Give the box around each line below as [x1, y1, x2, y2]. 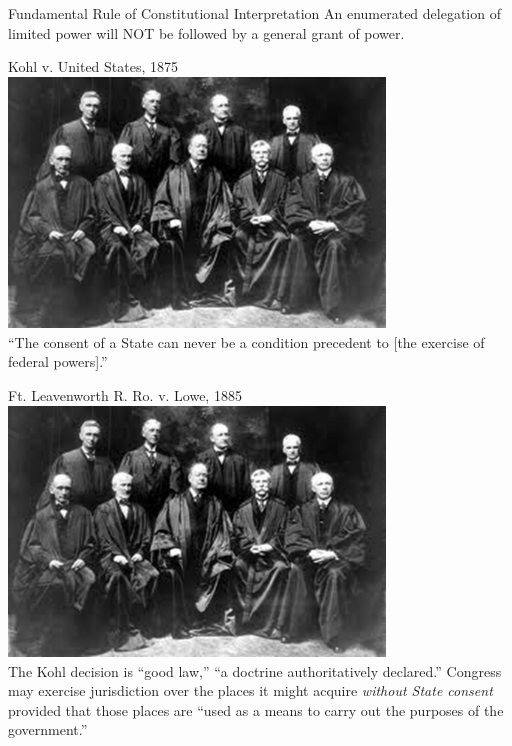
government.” [8, 719, 88, 740]
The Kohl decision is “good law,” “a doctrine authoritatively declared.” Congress [8, 660, 502, 681]
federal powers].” [8, 351, 108, 372]
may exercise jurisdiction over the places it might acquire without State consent [8, 680, 493, 701]
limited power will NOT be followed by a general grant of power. [8, 22, 405, 43]
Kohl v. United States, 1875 [8, 56, 179, 77]
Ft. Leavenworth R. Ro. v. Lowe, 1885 [8, 384, 242, 405]
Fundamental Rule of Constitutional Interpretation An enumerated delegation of [8, 3, 501, 23]
